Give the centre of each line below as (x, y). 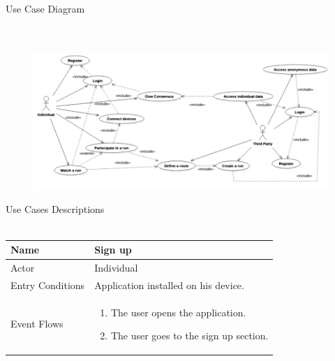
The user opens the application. (178, 312)
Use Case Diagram (45, 8)
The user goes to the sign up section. (189, 336)
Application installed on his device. (169, 285)
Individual (116, 267)
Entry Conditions (48, 285)
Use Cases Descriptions (55, 209)
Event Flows (37, 324)
